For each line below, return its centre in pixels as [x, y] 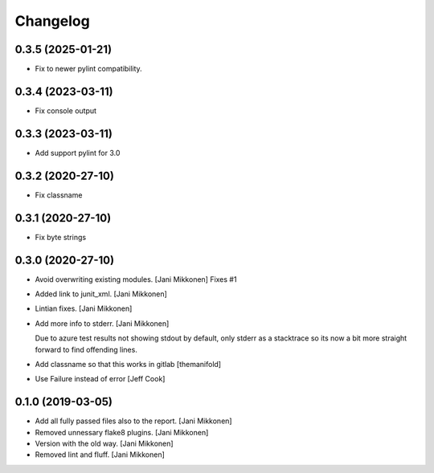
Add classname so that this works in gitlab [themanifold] [128, 364]
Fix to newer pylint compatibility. [88, 69]
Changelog [52, 21]
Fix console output [66, 110]
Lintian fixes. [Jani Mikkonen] [84, 308]
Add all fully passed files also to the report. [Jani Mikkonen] [133, 421]
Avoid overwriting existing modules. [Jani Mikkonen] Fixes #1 [136, 279]
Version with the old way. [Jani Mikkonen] [104, 444]
